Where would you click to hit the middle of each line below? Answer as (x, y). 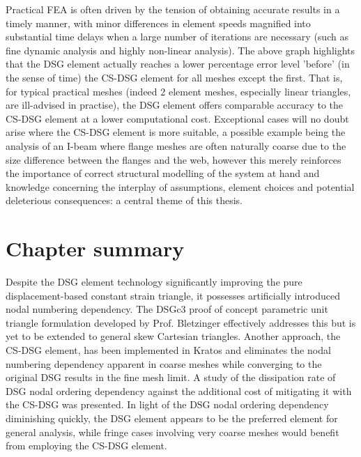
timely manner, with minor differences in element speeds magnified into (158, 23)
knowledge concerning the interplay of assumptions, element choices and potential (180, 186)
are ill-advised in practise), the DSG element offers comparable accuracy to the (175, 105)
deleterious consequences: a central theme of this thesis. (124, 200)
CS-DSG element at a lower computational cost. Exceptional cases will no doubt (177, 118)
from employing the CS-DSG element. (86, 446)
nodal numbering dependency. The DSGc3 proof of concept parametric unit (167, 309)
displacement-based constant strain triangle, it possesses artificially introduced (173, 295)
